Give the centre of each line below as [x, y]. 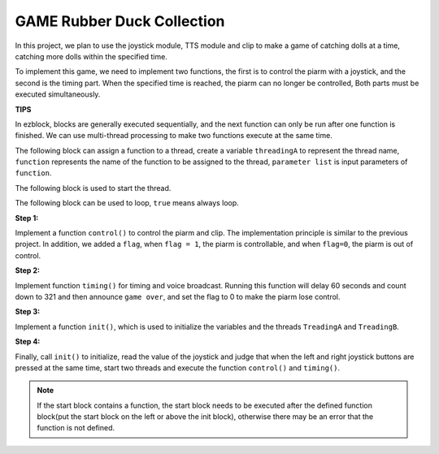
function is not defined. [76, 428]
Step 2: [28, 270]
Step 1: [27, 218]
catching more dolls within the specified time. [91, 56]
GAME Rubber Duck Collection [120, 21]
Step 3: [28, 312]
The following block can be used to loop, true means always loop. [127, 203]
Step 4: [28, 342]
